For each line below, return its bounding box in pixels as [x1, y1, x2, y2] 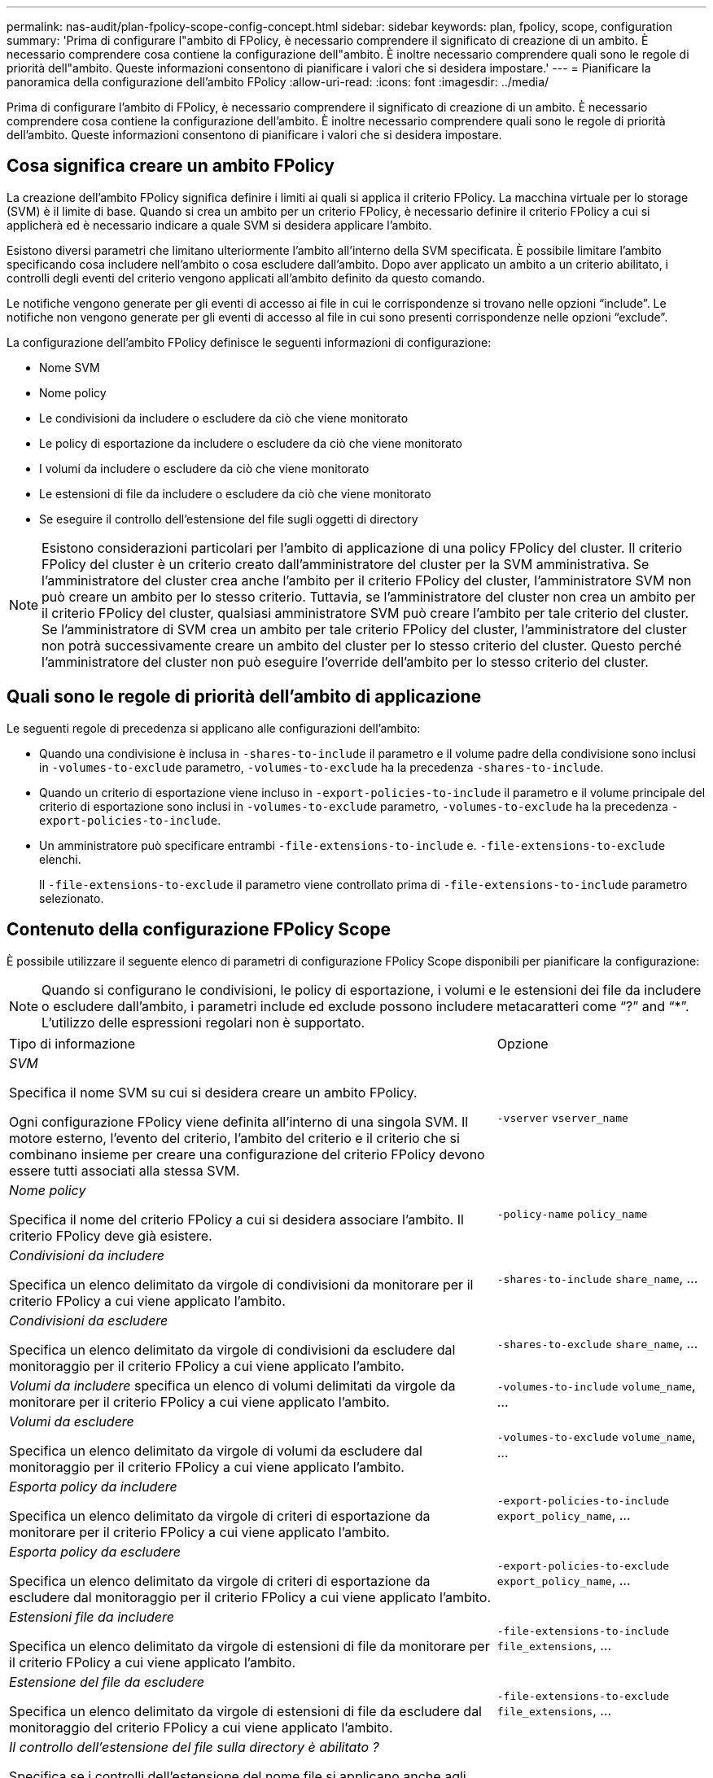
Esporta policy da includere [9, 1478, 177, 1495]
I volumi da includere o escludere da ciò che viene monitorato [39, 461, 370, 475]
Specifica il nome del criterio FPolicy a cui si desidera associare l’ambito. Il [9, 1211, 464, 1228]
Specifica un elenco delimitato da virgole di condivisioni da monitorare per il [9, 1276, 474, 1293]
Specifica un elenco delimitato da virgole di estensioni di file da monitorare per [9, 1637, 490, 1654]
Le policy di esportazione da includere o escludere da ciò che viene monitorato [39, 436, 462, 450]
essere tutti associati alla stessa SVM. [9, 1162, 240, 1179]
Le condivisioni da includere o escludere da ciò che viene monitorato [39, 410, 409, 425]
